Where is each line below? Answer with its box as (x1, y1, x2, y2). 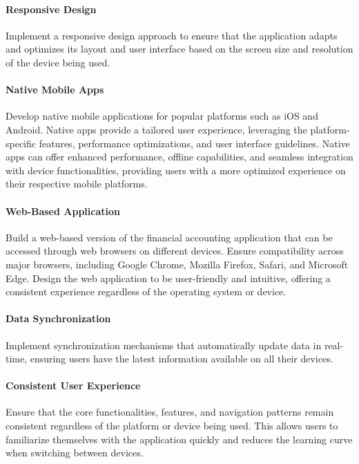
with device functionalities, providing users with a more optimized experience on (6, 163, 346, 177)
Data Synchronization (6, 311, 111, 326)
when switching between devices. (6, 445, 144, 460)
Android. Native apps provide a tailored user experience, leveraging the (6, 122, 307, 136)
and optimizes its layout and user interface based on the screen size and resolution (6, 41, 353, 56)
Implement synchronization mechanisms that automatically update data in (6, 337, 322, 352)
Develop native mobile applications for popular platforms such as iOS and (6, 109, 318, 123)
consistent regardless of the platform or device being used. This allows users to (6, 418, 338, 433)
